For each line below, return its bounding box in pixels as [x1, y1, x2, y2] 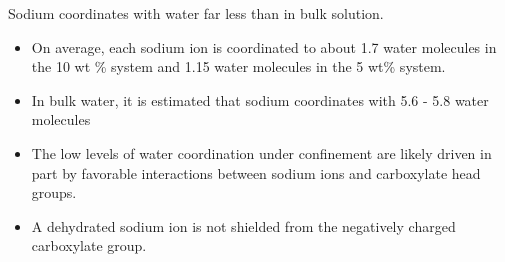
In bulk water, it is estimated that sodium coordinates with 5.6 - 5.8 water [31, 89, 489, 110]
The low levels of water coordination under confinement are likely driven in [31, 142, 492, 163]
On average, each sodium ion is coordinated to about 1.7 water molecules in [31, 36, 497, 57]
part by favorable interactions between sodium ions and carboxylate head [31, 162, 481, 183]
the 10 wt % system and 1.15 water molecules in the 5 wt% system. [31, 56, 446, 77]
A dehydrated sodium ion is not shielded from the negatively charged [31, 215, 456, 236]
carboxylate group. [31, 235, 147, 256]
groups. [31, 182, 77, 203]
